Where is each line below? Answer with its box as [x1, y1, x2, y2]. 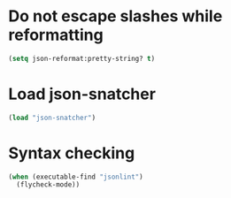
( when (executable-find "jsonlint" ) [8, 172, 143, 181]
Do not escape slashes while [8, 6, 223, 27]
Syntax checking [8, 143, 135, 163]
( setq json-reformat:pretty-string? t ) [8, 54, 156, 63]
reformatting [8, 25, 104, 45]
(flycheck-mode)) [16, 180, 81, 189]
